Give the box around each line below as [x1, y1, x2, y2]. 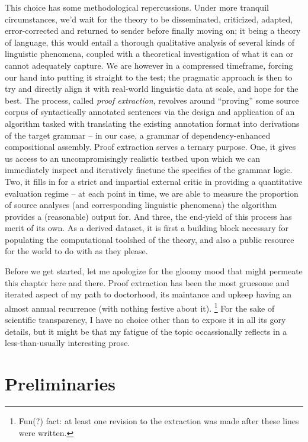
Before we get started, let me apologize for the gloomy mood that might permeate [5, 265, 303, 277]
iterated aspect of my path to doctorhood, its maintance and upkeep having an [5, 288, 292, 300]
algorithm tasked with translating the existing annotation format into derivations [5, 117, 300, 129]
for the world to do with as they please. [5, 245, 148, 257]
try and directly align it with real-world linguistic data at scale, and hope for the [5, 82, 299, 95]
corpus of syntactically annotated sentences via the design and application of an [5, 105, 295, 118]
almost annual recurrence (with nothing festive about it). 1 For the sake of [5, 300, 275, 314]
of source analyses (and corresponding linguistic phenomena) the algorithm [5, 198, 277, 211]
